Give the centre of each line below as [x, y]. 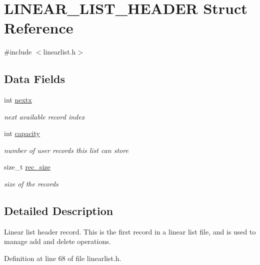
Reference [39, 28]
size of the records [31, 184]
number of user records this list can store [66, 150]
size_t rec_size [27, 167]
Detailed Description [59, 211]
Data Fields [35, 79]
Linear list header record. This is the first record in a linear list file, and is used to [130, 231]
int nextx [18, 100]
